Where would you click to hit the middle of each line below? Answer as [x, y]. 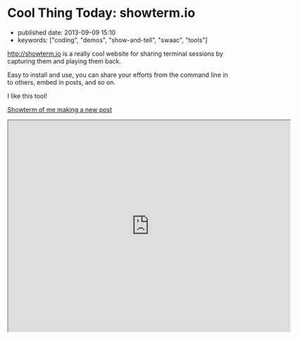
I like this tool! [27, 96]
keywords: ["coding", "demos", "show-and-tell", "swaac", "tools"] [112, 39]
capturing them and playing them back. [64, 61]
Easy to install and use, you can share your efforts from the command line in [118, 75]
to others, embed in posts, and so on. [62, 82]
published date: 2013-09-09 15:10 [67, 32]
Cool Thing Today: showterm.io [101, 13]
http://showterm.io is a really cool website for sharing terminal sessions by [115, 54]
